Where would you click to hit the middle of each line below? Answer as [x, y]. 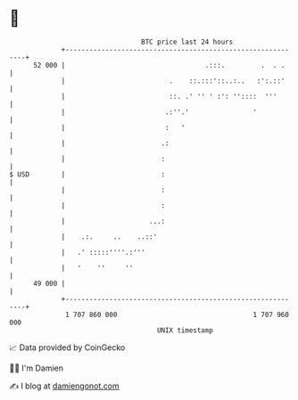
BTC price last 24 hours [187, 42]
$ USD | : [87, 174]
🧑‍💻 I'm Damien [37, 368]
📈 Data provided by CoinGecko [67, 347]
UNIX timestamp [185, 330]
